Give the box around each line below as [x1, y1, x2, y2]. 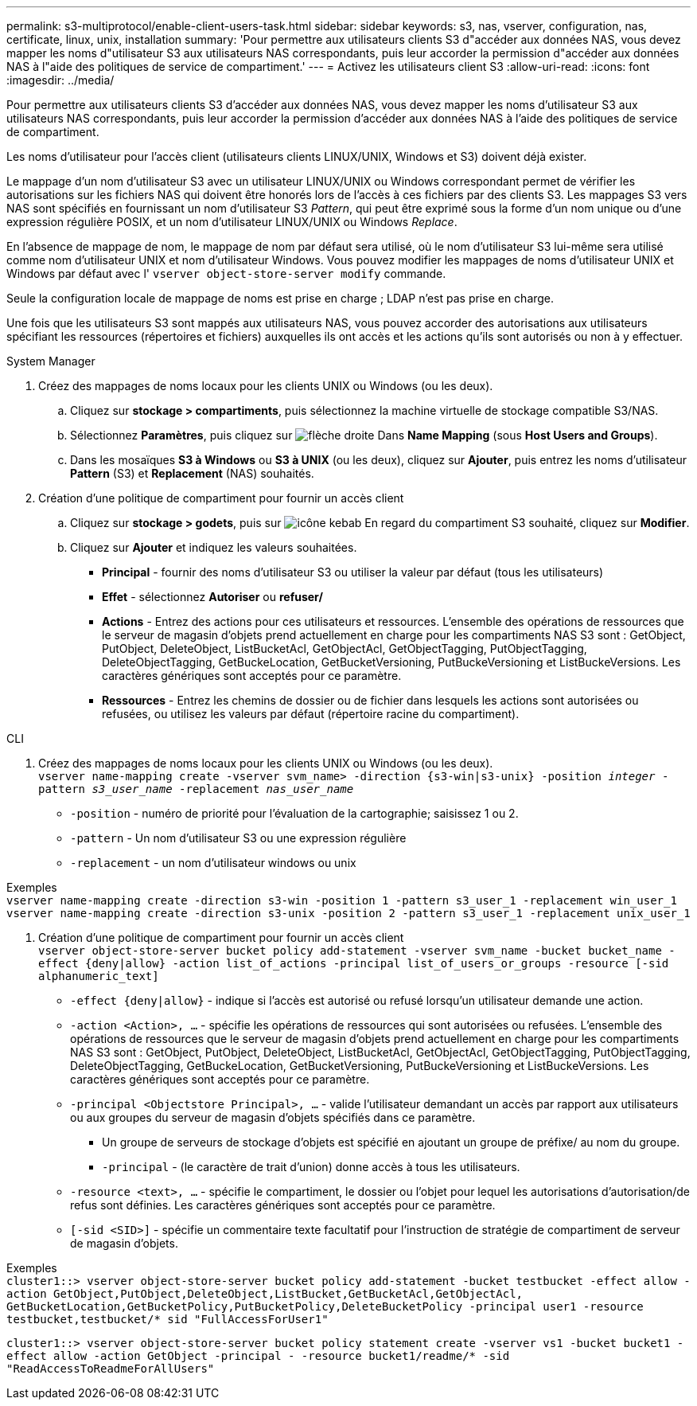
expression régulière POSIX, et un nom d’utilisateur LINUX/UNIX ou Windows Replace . [6, 215, 458, 228]
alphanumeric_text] [38, 970, 159, 982]
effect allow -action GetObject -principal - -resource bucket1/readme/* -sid [6, 1349, 510, 1362]
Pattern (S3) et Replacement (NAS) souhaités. [70, 467, 314, 480]
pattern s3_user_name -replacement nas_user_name [38, 783, 354, 795]
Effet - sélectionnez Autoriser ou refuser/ [102, 590, 323, 603]
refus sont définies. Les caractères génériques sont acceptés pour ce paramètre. [70, 1198, 496, 1212]
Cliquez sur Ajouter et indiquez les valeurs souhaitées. [70, 541, 357, 554]
